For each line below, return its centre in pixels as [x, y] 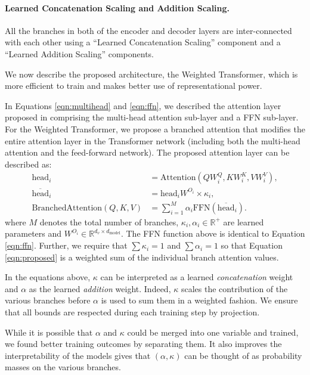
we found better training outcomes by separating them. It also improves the [143, 344]
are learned [244, 221]
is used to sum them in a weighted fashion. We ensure [199, 300]
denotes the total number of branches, [109, 221]
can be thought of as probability [243, 355]
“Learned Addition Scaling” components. [79, 53]
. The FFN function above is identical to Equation [213, 233]
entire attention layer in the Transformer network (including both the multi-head [153, 140]
